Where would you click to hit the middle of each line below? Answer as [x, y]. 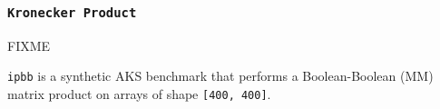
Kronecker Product [72, 12]
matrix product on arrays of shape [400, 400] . [139, 94]
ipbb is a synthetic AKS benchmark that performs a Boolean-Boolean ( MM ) [220, 76]
